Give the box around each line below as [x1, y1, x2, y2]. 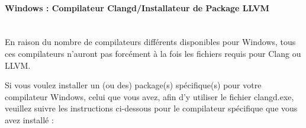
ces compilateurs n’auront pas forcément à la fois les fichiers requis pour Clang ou [5, 47, 301, 59]
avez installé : [5, 113, 54, 126]
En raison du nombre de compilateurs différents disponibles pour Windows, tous [5, 36, 296, 48]
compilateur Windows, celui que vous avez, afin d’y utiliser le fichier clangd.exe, [5, 90, 294, 103]
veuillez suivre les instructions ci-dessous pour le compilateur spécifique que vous [5, 102, 298, 114]
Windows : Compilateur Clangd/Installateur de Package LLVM [5, 1, 269, 14]
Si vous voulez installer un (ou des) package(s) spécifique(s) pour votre [5, 79, 262, 91]
